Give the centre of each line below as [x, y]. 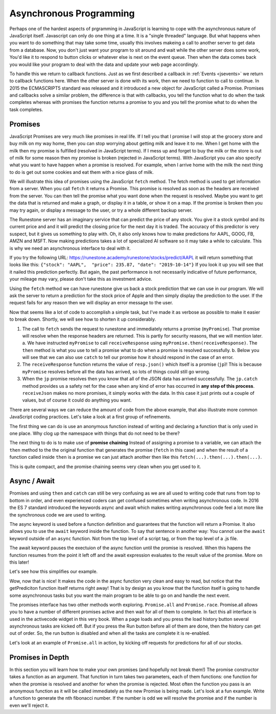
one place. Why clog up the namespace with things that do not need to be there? [95, 433]
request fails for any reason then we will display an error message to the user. [91, 303]
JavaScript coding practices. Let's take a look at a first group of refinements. [90, 417]
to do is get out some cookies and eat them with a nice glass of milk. [82, 172]
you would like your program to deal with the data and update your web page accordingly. [104, 64]
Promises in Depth [39, 657]
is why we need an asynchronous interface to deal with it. [70, 248]
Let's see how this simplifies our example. [54, 572]
